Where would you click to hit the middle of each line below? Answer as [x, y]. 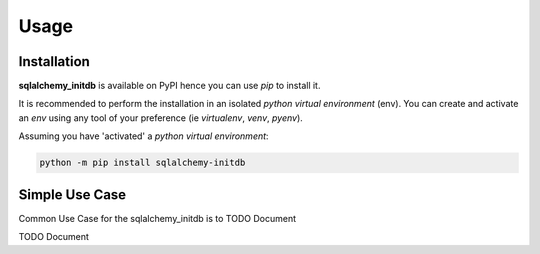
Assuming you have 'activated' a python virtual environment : [143, 136]
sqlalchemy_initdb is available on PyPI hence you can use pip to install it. [169, 86]
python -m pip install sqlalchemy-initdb [142, 163]
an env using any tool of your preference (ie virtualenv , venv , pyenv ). [161, 117]
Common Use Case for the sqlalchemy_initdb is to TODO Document [157, 218]
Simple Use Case [72, 194]
